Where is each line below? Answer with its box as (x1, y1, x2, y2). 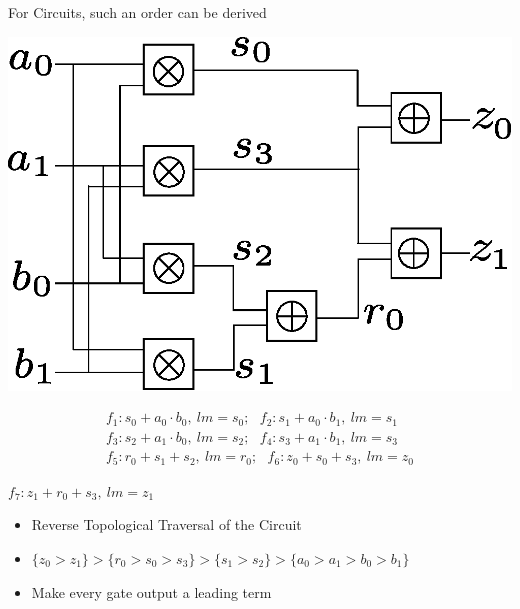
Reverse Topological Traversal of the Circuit (31, 514, 302, 535)
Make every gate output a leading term (31, 581, 272, 602)
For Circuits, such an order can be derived (8, 2, 267, 22)
